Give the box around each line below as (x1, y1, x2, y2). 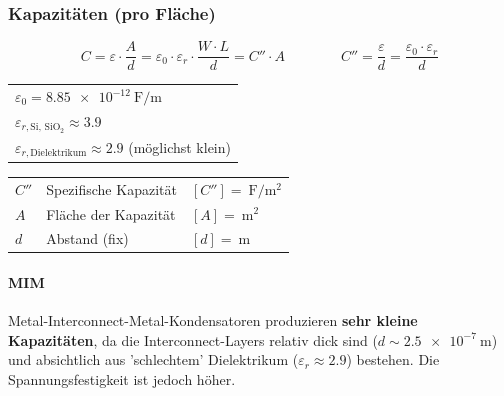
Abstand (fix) (46, 228, 129, 249)
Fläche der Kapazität (46, 203, 176, 224)
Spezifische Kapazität (46, 178, 177, 199)
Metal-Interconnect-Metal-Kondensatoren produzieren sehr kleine (8, 310, 418, 331)
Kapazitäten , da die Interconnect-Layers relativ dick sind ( (8, 329, 378, 350)
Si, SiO (30, 122, 61, 133)
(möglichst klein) (128, 136, 231, 157)
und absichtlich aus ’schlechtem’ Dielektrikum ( (8, 349, 299, 370)
